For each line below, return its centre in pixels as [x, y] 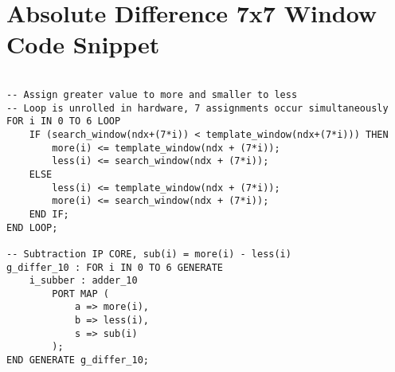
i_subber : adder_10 [83, 281]
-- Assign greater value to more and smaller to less [152, 94]
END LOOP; [32, 227]
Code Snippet [83, 44]
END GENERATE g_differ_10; [78, 360]
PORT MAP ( [80, 294]
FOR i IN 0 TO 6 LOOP [64, 121]
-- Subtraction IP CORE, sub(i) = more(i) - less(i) [149, 254]
